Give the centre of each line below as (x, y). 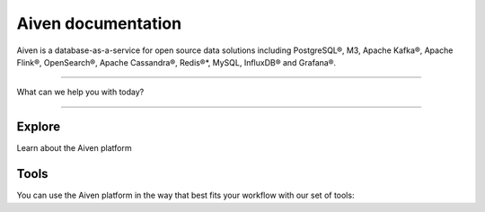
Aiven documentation (99, 23)
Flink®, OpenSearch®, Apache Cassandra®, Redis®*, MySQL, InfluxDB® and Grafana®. (176, 62)
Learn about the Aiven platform (74, 148)
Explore (39, 127)
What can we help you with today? (80, 92)
